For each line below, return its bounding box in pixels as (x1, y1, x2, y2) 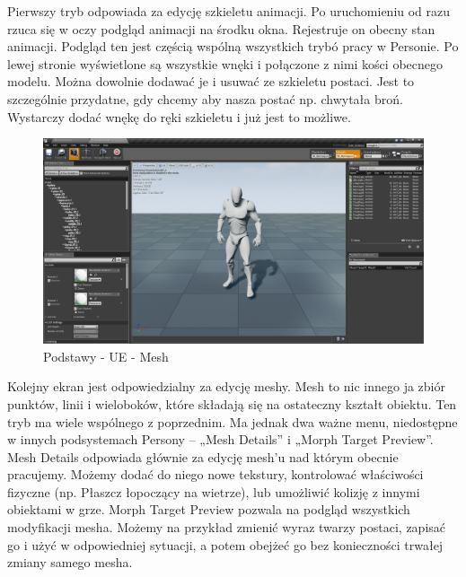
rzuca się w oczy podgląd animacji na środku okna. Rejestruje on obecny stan (7, 19, 435, 38)
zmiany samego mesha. (7, 553, 133, 572)
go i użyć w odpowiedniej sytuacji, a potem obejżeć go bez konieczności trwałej (7, 535, 444, 554)
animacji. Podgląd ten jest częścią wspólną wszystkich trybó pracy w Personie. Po (7, 37, 459, 56)
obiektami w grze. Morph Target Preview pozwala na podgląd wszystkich (7, 500, 410, 519)
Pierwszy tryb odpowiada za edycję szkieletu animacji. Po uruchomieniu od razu (7, 2, 451, 20)
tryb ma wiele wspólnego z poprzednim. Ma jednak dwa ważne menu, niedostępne (7, 412, 458, 431)
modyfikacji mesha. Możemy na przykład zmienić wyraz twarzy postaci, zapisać (7, 518, 446, 537)
